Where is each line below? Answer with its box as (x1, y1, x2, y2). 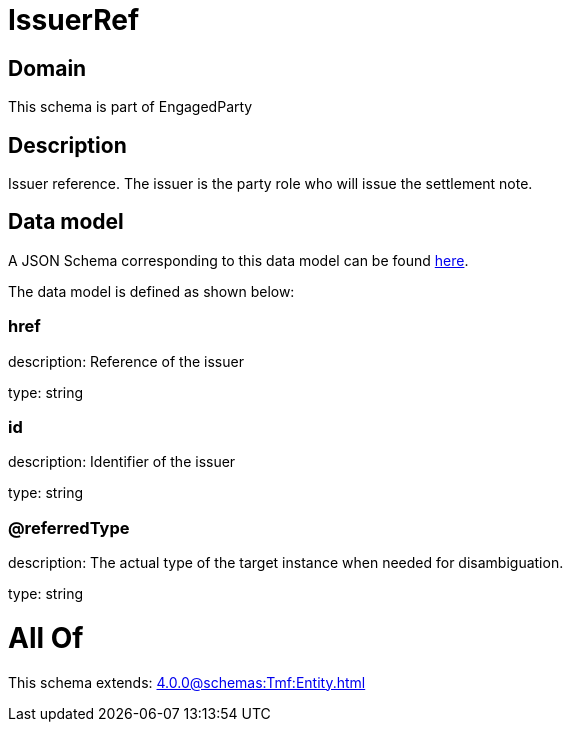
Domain (8, 55, 87, 81)
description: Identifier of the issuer (8, 453, 236, 471)
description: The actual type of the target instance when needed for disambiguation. (8, 554, 564, 572)
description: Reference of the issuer (8, 352, 244, 370)
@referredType (8, 517, 130, 538)
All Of (8, 620, 84, 655)
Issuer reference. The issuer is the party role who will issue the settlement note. (8, 175, 533, 193)
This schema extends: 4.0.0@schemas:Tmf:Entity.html (8, 673, 366, 691)
